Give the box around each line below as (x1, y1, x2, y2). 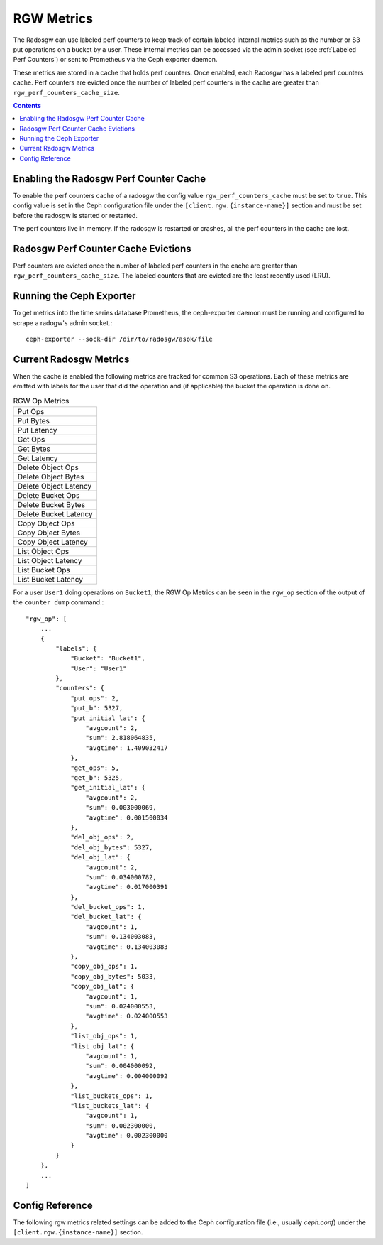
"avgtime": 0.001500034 (85, 813, 168, 822)
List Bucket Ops (17, 565, 70, 575)
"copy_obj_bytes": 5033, (70, 972, 157, 980)
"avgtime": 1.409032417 (85, 744, 168, 752)
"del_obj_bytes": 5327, (70, 843, 153, 852)
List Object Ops (17, 546, 70, 556)
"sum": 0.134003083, (85, 933, 157, 941)
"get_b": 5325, (70, 774, 123, 781)
